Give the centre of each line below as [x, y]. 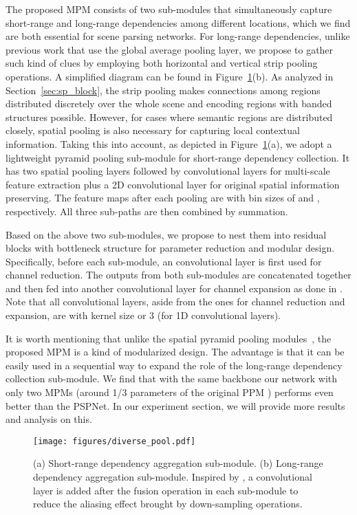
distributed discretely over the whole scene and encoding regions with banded [169, 103]
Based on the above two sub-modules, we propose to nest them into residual [166, 234]
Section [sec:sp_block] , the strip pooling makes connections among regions [163, 90]
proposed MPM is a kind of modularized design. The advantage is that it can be [175, 352]
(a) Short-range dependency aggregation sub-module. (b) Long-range [178, 463]
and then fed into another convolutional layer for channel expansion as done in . [174, 288]
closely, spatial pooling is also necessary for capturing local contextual [153, 130]
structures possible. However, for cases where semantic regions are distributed [169, 117]
